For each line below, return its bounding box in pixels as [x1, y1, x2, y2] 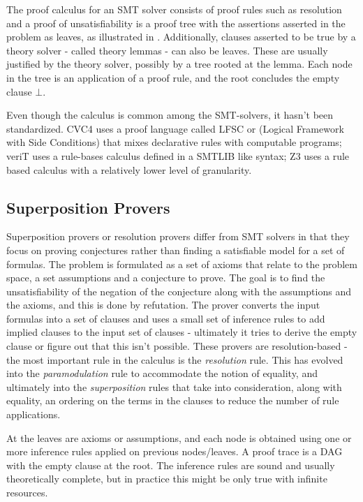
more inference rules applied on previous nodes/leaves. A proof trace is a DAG [6, 444, 343, 459]
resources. [6, 485, 48, 500]
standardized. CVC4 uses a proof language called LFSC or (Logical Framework [6, 121, 344, 135]
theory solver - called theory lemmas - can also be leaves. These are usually [6, 43, 328, 57]
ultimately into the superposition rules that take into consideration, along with [6, 379, 342, 394]
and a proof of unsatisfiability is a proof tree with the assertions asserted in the [6, 15, 346, 30]
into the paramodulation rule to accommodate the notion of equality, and [6, 366, 318, 381]
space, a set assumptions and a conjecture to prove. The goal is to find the [6, 270, 325, 285]
